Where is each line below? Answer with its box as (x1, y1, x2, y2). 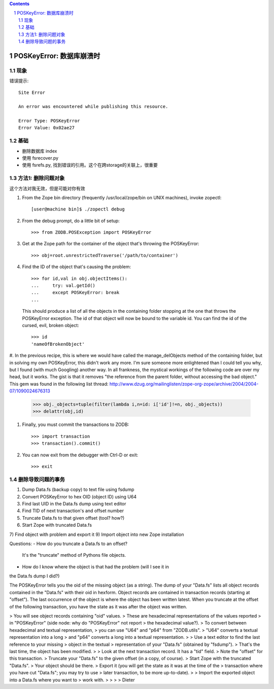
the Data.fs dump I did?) (9, 573, 60, 579)
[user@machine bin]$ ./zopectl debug (31, 206, 125, 212)
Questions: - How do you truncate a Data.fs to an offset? (9, 540, 128, 547)
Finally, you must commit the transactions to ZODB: (22, 421, 129, 428)
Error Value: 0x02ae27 (18, 125, 75, 131)
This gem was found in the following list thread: (9, 381, 109, 387)
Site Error (18, 89, 46, 95)
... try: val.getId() (31, 283, 96, 288)
